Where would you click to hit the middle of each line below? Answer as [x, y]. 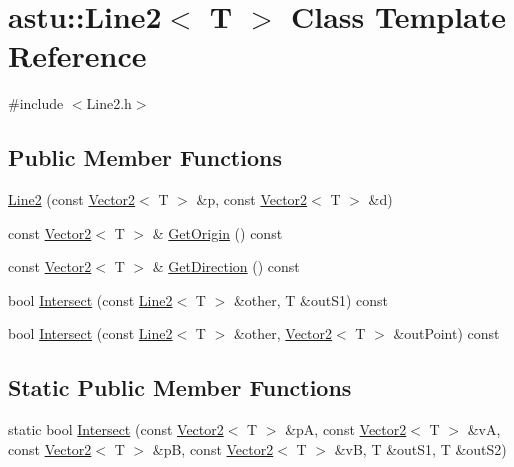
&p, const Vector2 [252, 199]
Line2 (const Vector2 [72, 199]
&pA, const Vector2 [346, 429]
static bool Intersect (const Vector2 [116, 429]
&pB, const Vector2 [213, 448]
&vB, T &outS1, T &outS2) [420, 448]
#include [36, 103]
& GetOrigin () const [217, 232]
